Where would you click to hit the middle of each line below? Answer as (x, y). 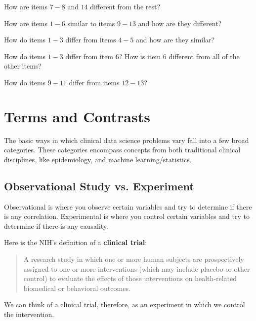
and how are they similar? (175, 40)
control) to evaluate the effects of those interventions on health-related (130, 278)
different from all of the (204, 56)
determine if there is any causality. (56, 226)
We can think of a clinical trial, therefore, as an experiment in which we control (125, 304)
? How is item (140, 56)
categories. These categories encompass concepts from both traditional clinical (122, 150)
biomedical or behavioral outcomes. (77, 288)
